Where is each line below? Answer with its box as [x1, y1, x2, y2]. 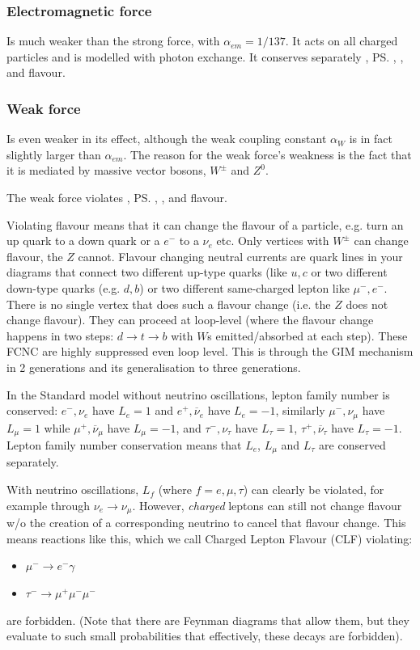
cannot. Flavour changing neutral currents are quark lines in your [78, 247, 403, 264]
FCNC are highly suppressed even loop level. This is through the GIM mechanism [6, 343, 414, 360]
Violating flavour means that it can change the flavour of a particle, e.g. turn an [6, 216, 404, 233]
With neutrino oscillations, [6, 481, 139, 498]
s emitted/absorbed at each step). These [207, 327, 408, 344]
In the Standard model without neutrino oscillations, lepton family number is [6, 386, 390, 403]
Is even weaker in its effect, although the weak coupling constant [6, 130, 327, 147]
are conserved [319, 437, 386, 454]
